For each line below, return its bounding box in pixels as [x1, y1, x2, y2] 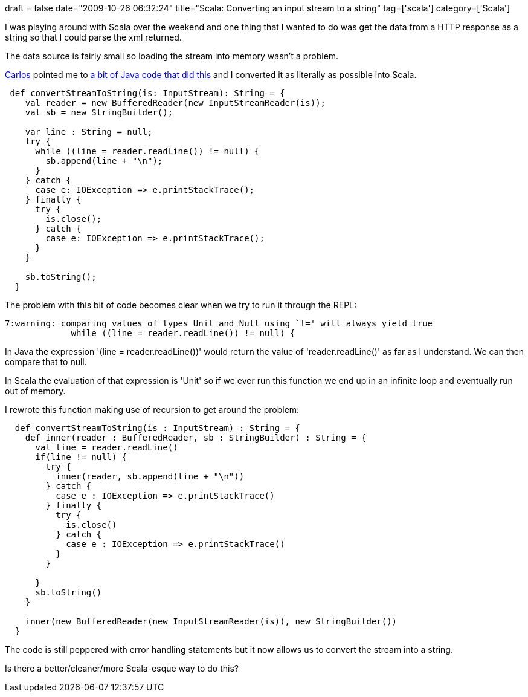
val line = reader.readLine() [35, 443, 178, 452]
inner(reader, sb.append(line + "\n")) [56, 472, 245, 481]
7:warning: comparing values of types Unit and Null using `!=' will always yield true [5, 319, 433, 328]
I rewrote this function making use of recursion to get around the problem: [5, 404, 300, 415]
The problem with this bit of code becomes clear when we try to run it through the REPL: [5, 300, 357, 310]
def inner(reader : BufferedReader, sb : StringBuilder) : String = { [25, 433, 367, 443]
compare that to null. [5, 357, 87, 367]
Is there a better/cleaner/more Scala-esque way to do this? [5, 663, 239, 673]
